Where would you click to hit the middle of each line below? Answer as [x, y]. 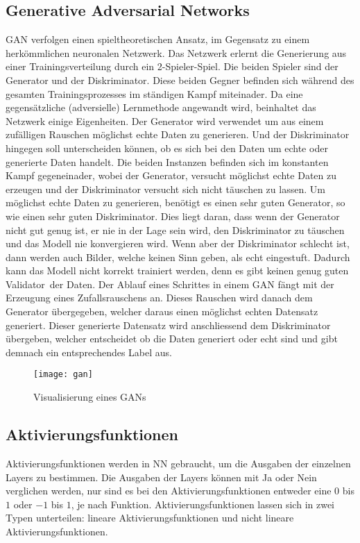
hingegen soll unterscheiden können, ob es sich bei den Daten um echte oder [167, 148]
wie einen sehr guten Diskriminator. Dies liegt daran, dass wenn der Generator [173, 216]
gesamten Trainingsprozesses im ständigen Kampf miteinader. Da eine [154, 93]
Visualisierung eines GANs [90, 397]
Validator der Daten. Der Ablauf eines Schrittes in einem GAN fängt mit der [170, 284]
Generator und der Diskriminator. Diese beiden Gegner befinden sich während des [180, 80]
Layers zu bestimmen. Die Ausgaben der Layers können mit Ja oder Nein [161, 477]
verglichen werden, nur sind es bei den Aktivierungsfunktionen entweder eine [169, 491]
